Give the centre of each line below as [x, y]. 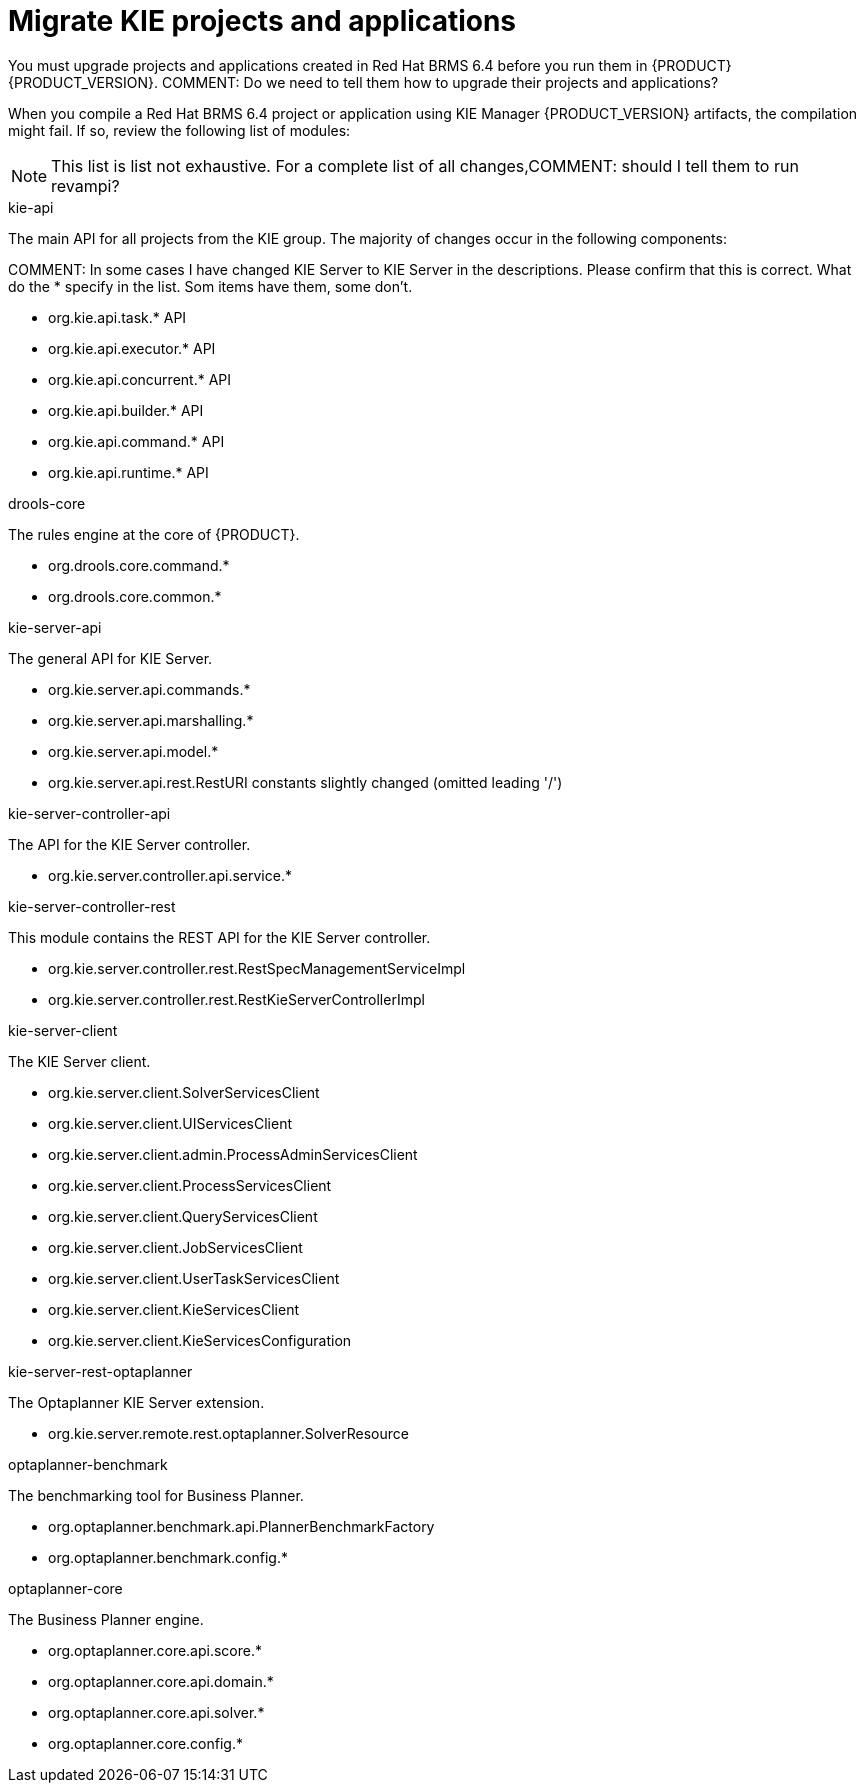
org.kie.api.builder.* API [126, 410]
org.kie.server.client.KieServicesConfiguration [200, 1340]
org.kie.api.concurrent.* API [140, 379]
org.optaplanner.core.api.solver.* [156, 1712]
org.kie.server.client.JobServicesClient [175, 1247]
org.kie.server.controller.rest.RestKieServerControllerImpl [236, 999]
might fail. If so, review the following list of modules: [179, 130]
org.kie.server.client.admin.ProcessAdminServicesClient [233, 1154]
